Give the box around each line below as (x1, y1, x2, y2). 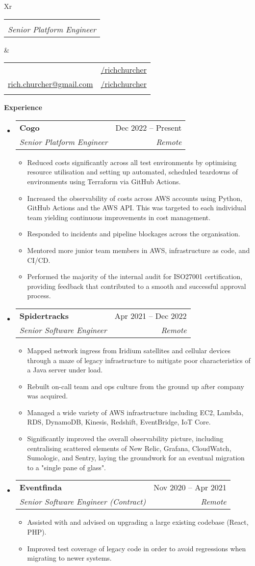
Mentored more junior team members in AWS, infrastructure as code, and (27, 245, 250, 255)
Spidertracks (19, 310, 69, 321)
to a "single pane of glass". (27, 462, 106, 472)
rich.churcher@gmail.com (8, 78, 93, 90)
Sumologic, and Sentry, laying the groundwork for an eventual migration (27, 453, 245, 463)
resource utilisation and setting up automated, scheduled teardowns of (27, 167, 238, 177)
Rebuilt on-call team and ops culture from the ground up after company (27, 381, 244, 391)
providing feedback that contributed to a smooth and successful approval (27, 281, 246, 291)
